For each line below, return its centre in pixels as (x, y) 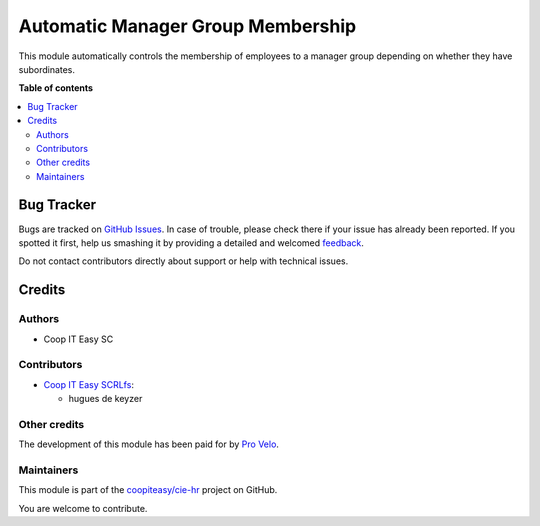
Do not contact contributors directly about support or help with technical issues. (183, 261)
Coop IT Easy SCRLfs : (89, 384)
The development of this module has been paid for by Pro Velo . (149, 444)
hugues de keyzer (105, 399)
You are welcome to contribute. (83, 508)
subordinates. (46, 69)
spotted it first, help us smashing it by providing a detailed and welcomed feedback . (191, 242)
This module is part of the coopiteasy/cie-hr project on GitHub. (148, 490)
